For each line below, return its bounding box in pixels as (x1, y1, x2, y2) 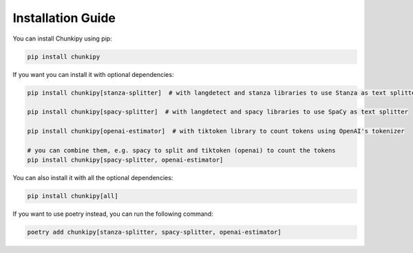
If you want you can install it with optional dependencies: (12, 70, 174, 78)
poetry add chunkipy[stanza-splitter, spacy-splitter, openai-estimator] (27, 228, 282, 236)
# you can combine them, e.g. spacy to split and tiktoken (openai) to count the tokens (27, 146, 337, 154)
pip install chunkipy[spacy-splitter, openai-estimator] (27, 156, 224, 164)
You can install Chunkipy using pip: (12, 34, 113, 43)
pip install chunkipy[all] (27, 192, 118, 200)
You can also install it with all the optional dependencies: (12, 174, 173, 182)
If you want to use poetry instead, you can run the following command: (12, 210, 213, 218)
